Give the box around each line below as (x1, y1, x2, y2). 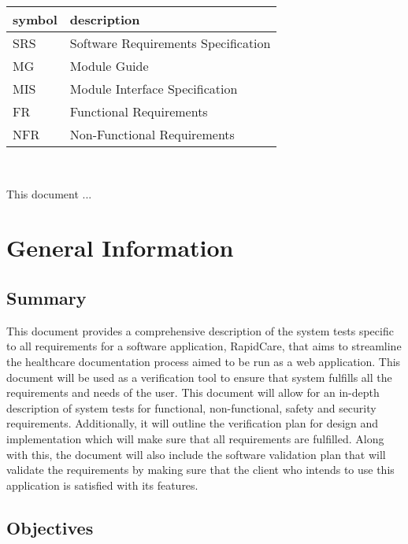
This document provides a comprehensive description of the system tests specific (6, 322, 394, 339)
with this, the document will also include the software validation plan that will (6, 446, 386, 462)
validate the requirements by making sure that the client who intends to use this (6, 461, 395, 478)
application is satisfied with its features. (6, 476, 198, 493)
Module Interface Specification (69, 80, 238, 98)
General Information (6, 231, 234, 264)
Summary (6, 285, 87, 309)
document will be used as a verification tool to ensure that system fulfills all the (6, 368, 392, 385)
